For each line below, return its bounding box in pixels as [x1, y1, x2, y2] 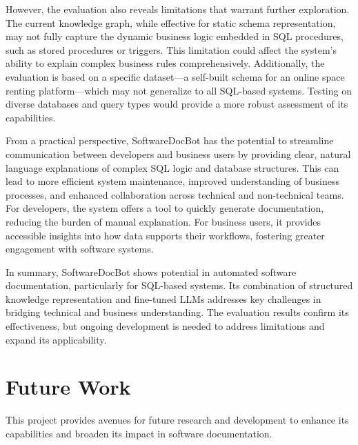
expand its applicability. [6, 332, 107, 346]
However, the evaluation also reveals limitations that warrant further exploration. [6, 2, 350, 16]
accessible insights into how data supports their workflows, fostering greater [6, 228, 325, 242]
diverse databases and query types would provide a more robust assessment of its [6, 97, 348, 111]
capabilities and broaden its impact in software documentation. [6, 426, 272, 440]
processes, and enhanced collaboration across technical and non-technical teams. [6, 187, 344, 201]
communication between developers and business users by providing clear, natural [6, 146, 351, 161]
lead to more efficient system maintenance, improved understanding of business [6, 174, 339, 188]
